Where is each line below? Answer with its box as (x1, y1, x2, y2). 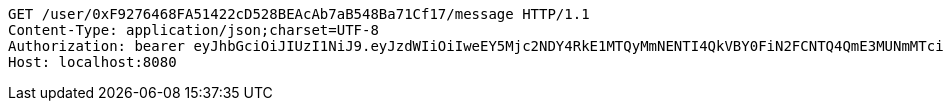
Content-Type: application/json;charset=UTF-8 (8, 22, 379, 38)
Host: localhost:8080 (8, 54, 177, 70)
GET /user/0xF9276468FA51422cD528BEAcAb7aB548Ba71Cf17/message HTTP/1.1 (8, 6, 590, 22)
